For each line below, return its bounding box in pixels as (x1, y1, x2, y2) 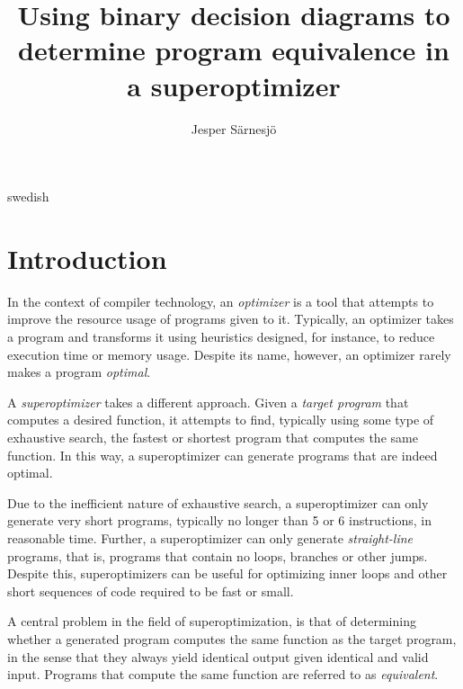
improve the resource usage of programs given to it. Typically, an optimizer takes (7, 309, 454, 328)
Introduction (7, 239, 167, 276)
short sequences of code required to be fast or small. (7, 581, 294, 600)
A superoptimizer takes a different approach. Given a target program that (7, 392, 409, 411)
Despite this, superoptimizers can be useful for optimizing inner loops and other (7, 564, 448, 583)
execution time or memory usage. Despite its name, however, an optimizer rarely (7, 344, 451, 363)
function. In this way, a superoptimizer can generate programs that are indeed (7, 445, 438, 464)
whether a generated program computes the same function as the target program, (7, 629, 457, 648)
